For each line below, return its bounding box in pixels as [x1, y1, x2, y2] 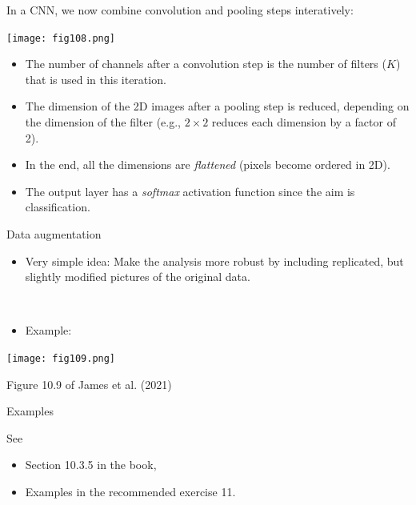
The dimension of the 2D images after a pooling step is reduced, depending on [25, 98, 410, 114]
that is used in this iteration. [25, 70, 166, 87]
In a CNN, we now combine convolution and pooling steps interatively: [6, 2, 354, 18]
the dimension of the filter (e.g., [25, 114, 181, 130]
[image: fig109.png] [6, 352, 116, 364]
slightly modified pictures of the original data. [25, 268, 250, 285]
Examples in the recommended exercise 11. [25, 483, 236, 499]
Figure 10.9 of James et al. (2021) [6, 375, 172, 392]
